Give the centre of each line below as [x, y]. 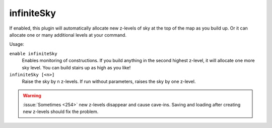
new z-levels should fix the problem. [61, 112]
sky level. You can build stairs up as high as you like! [76, 67]
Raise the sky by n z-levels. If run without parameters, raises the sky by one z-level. [109, 82]
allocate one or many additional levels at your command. [68, 35]
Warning [32, 95]
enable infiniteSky [33, 53]
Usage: [17, 44]
